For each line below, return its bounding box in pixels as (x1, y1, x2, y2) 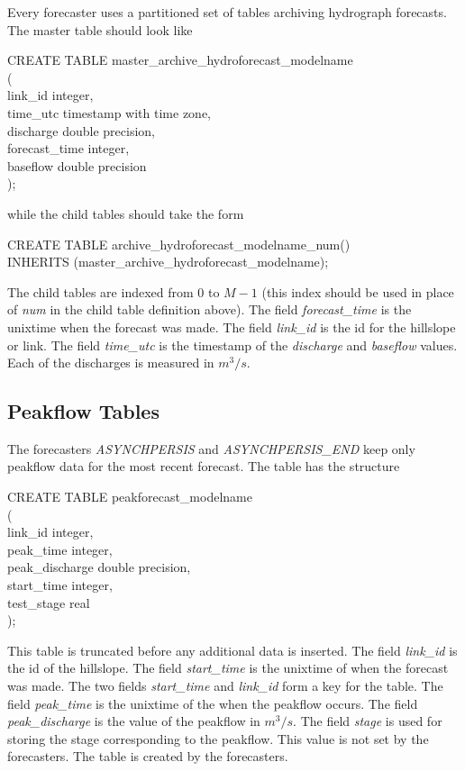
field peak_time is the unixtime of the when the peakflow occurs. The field (7, 694, 418, 712)
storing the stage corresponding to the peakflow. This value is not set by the (7, 729, 429, 748)
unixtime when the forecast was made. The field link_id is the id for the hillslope (7, 317, 456, 336)
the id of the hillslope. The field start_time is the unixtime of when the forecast (7, 658, 449, 677)
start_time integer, (7, 576, 113, 594)
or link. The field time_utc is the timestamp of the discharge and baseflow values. (7, 335, 458, 354)
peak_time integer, (7, 540, 113, 558)
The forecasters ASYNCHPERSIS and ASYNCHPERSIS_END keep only (7, 439, 415, 458)
